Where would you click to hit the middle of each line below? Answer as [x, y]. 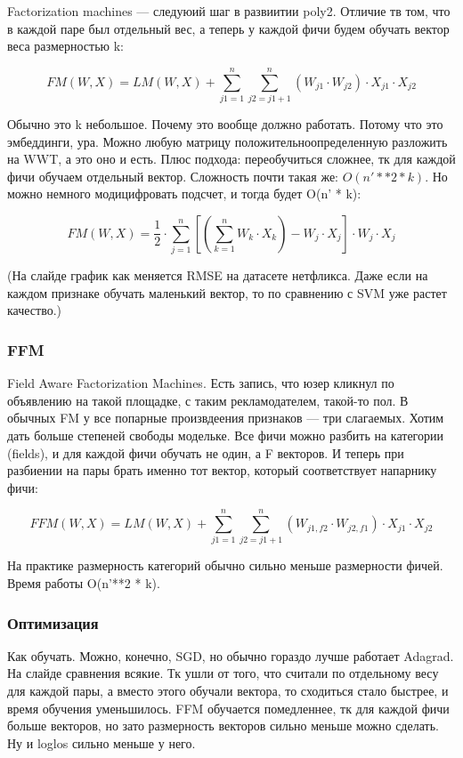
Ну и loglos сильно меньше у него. [102, 742]
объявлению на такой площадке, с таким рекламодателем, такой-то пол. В [208, 400]
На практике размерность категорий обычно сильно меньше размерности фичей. [225, 565]
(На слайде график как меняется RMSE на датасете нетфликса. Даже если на [218, 275]
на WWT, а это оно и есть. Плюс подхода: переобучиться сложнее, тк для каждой [231, 159]
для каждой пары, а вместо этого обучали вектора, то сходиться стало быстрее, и [228, 691]
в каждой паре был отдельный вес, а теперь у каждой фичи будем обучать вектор [228, 28]
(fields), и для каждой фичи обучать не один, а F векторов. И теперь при [206, 452]
